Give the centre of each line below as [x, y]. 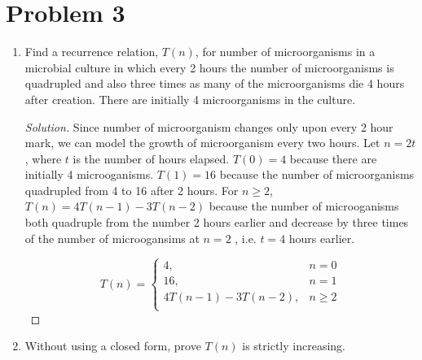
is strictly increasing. [294, 346]
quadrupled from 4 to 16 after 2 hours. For [132, 190]
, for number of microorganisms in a [285, 52]
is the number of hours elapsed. [151, 158]
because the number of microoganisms [304, 206]
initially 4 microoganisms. [89, 174]
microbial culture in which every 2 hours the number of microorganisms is [209, 67]
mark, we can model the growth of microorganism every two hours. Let [202, 143]
